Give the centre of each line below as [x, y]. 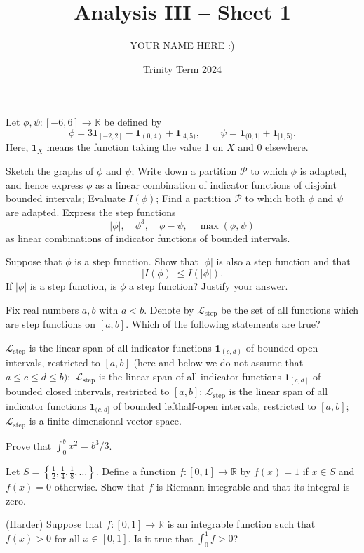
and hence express [45, 184]
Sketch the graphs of [50, 171]
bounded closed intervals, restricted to [88, 391]
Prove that [29, 445]
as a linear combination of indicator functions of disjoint [216, 184]
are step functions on [51, 324]
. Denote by [169, 309]
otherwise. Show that [100, 486]
